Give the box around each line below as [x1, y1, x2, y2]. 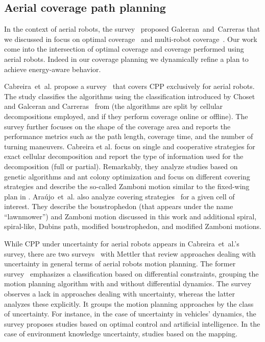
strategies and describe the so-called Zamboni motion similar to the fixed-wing [4, 181, 250, 192]
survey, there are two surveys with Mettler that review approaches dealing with [4, 248, 256, 259]
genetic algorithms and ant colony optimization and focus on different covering [4, 171, 250, 181]
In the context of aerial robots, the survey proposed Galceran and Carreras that [4, 24, 260, 34]
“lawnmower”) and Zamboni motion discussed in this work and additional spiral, [4, 211, 257, 221]
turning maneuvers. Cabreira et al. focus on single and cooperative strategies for [4, 141, 255, 151]
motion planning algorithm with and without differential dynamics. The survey [4, 278, 252, 289]
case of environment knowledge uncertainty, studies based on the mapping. [4, 328, 237, 339]
